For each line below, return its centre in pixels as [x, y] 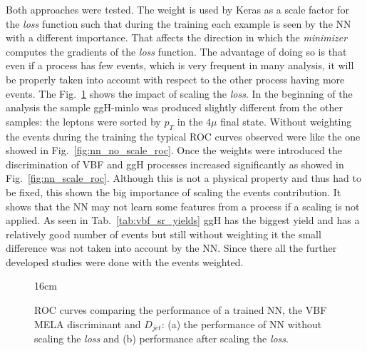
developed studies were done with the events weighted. [125, 261]
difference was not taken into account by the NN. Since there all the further [171, 248]
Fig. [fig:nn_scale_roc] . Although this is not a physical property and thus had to [183, 178]
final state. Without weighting [286, 121]
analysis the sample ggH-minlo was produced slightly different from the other [175, 107]
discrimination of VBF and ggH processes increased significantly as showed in [175, 164]
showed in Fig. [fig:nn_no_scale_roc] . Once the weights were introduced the [174, 150]
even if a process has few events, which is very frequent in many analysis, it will [180, 65]
